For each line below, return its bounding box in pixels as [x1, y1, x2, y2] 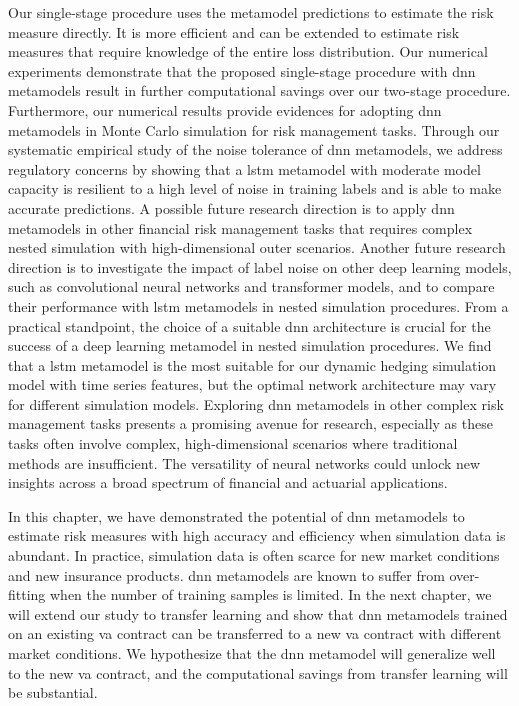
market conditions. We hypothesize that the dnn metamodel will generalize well [8, 643, 496, 663]
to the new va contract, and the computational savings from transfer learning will [8, 662, 508, 683]
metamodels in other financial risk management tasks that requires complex [8, 217, 473, 238]
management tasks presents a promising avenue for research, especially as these [8, 413, 493, 434]
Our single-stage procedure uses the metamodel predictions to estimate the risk [8, 2, 494, 22]
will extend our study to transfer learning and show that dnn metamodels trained [8, 603, 508, 624]
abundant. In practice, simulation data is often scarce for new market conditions [8, 545, 500, 566]
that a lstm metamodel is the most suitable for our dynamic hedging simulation [8, 354, 497, 375]
